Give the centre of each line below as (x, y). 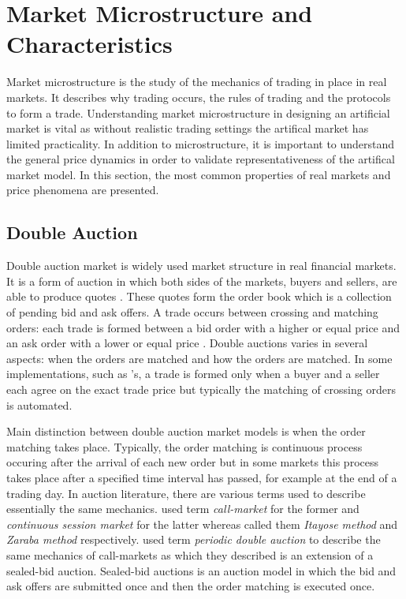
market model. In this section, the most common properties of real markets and (199, 174)
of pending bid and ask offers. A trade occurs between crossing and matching (192, 312)
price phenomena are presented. (83, 190)
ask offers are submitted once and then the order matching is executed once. (191, 586)
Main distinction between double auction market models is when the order (186, 431)
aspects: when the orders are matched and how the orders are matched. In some (199, 358)
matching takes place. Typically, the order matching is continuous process (184, 446)
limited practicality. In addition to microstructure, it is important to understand (201, 143)
